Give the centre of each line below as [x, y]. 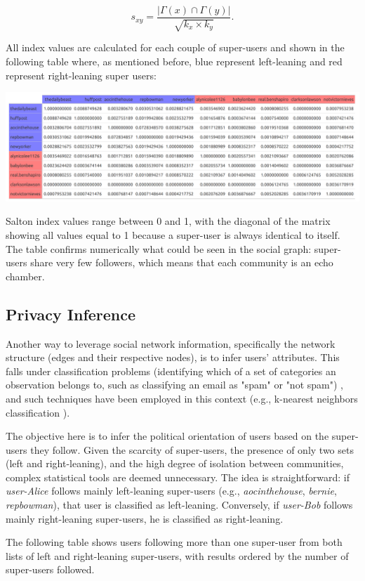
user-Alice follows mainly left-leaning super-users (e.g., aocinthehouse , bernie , [171, 491]
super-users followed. [50, 569]
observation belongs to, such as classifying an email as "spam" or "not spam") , [174, 385]
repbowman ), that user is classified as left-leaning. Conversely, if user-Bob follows [179, 505]
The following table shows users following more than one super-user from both [174, 542]
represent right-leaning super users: [81, 75]
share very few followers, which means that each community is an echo [182, 262]
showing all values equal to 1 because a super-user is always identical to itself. [173, 234]
